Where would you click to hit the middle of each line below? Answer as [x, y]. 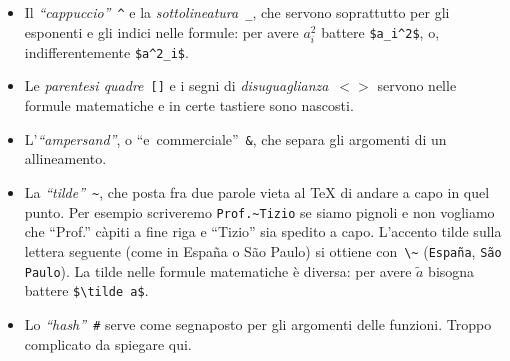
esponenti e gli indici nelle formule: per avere [161, 31]
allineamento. [65, 158]
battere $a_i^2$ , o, [380, 31]
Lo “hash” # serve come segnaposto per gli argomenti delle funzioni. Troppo [258, 323]
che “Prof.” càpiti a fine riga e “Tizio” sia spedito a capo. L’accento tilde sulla [263, 231]
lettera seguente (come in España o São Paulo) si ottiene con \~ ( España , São [263, 250]
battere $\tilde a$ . [86, 290]
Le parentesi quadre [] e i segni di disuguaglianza [176, 85]
